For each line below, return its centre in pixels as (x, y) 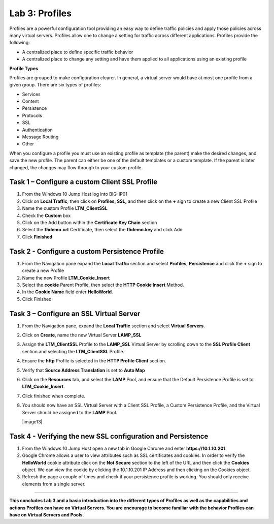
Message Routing (40, 137)
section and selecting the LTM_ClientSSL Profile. (73, 351)
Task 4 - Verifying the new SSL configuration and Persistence (109, 436)
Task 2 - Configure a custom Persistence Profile (87, 251)
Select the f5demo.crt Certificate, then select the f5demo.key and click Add (102, 230)
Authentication (37, 130)
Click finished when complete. (54, 396)
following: (20, 43)
